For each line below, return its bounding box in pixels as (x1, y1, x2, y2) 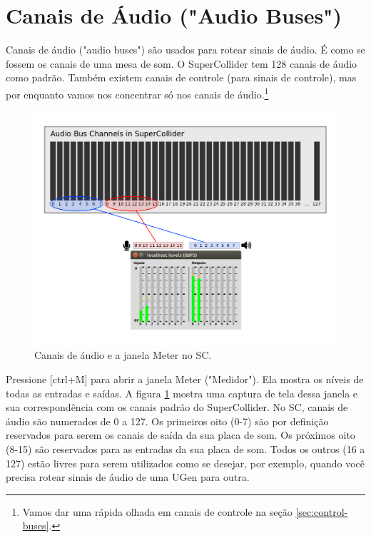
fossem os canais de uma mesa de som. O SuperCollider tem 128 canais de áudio (6, 56, 357, 71)
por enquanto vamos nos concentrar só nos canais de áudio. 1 (6, 84, 269, 101)
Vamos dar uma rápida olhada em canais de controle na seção (22, 504, 293, 519)
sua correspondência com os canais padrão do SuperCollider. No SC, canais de (6, 400, 348, 415)
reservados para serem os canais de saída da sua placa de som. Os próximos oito (6, 427, 355, 442)
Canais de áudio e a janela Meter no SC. (34, 347, 212, 362)
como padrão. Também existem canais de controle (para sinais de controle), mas (6, 70, 357, 85)
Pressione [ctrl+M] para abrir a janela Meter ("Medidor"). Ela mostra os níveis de (6, 371, 364, 386)
